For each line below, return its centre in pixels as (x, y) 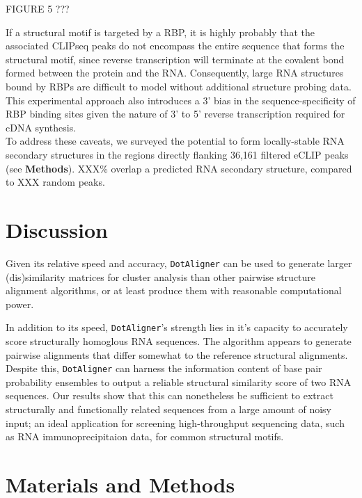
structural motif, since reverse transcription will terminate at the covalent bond (175, 59)
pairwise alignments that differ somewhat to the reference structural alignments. (177, 354)
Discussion (57, 229)
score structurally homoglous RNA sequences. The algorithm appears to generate (179, 340)
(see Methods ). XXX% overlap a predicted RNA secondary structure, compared (179, 168)
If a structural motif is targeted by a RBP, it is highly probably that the (160, 32)
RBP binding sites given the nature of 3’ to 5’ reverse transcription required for (175, 114)
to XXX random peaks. (55, 182)
